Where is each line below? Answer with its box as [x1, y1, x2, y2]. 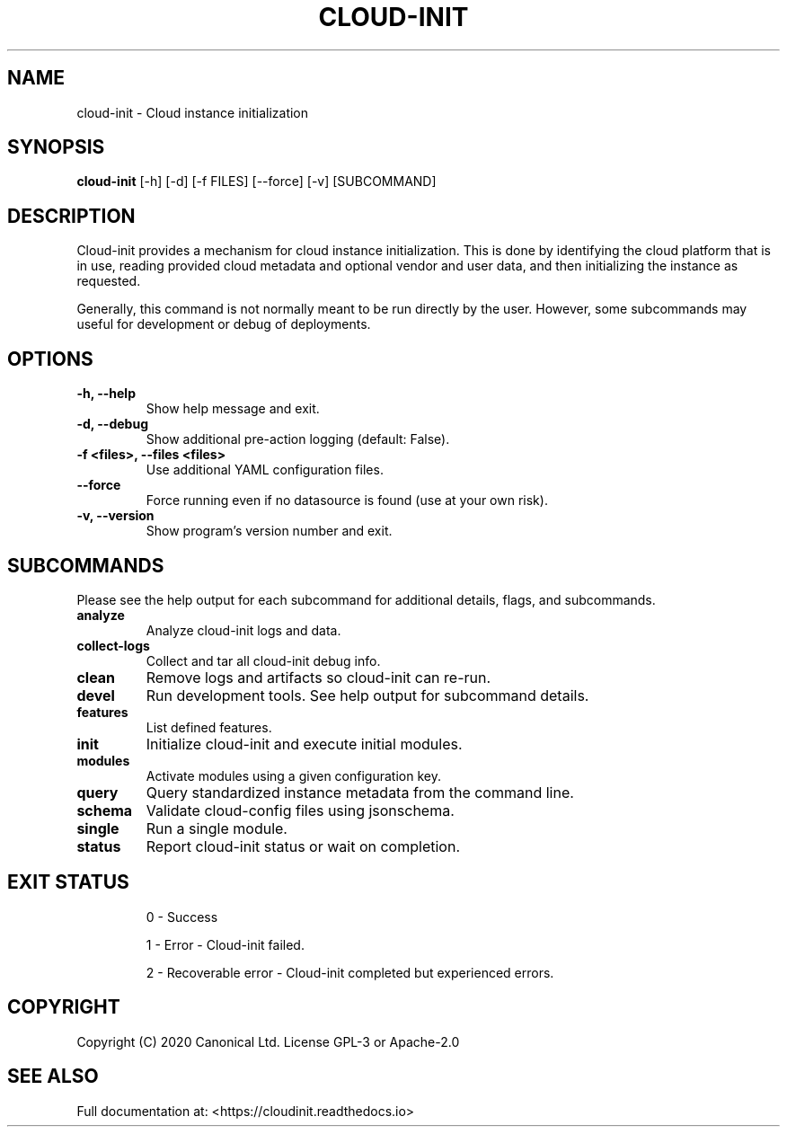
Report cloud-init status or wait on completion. [146, 837, 460, 855]
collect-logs [76, 637, 150, 653]
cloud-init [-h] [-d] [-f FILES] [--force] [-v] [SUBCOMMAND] [76, 173, 437, 190]
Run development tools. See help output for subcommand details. [146, 686, 589, 704]
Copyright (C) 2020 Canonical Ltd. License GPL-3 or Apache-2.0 [76, 1033, 460, 1050]
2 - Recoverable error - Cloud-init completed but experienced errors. [146, 964, 554, 980]
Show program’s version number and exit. [146, 523, 393, 539]
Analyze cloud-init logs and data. [146, 622, 341, 638]
